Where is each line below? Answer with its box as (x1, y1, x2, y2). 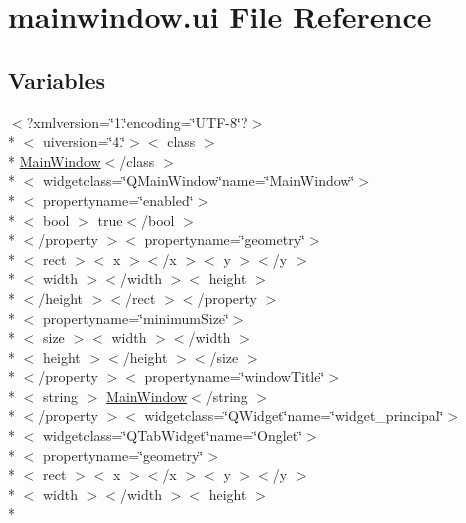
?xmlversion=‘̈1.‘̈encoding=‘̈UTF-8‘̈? (26, 111, 248, 132)
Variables (8, 64, 106, 95)
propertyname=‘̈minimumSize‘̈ (42, 307, 229, 328)
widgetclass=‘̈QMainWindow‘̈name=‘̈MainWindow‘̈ (42, 170, 355, 191)
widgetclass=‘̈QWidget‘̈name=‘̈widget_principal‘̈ (144, 405, 444, 426)
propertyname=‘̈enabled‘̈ (42, 189, 194, 210)
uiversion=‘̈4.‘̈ (42, 131, 126, 152)
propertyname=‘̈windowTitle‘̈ (144, 366, 325, 387)
